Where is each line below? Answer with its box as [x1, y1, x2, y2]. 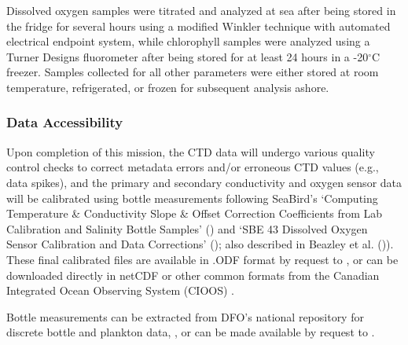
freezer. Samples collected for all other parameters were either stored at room [6, 64, 379, 80]
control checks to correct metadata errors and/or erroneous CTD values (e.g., [6, 159, 379, 175]
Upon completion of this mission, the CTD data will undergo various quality [6, 143, 375, 160]
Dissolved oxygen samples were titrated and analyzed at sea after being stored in [6, 2, 396, 18]
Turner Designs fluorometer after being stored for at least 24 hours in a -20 [6, 48, 369, 64]
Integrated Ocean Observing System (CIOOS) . [6, 282, 234, 299]
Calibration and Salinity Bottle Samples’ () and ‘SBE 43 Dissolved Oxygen [6, 220, 368, 237]
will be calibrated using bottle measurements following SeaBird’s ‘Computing [6, 189, 378, 206]
